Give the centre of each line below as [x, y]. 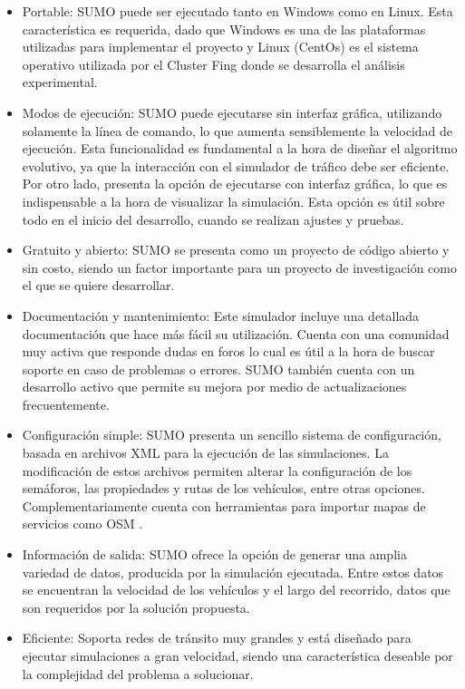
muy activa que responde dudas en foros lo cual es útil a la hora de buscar [228, 351]
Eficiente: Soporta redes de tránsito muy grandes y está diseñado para [217, 638]
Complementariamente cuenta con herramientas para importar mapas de [224, 505]
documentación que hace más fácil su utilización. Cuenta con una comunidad [236, 333]
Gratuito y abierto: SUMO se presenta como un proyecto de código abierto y [236, 250]
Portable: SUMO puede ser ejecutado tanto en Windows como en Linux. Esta [237, 11]
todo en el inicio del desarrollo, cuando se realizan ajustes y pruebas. [213, 219]
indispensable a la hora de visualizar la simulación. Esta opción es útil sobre [233, 201]
